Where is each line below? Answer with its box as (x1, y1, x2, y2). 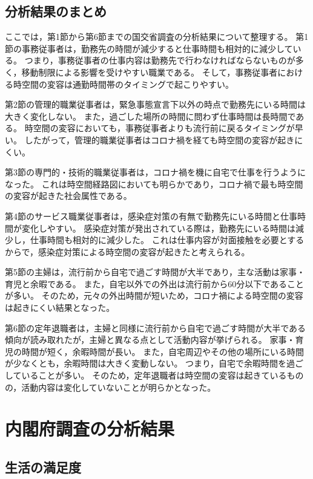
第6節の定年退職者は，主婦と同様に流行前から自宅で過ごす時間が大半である (5, 321, 306, 334)
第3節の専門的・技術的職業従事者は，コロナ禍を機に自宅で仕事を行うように (5, 166, 306, 178)
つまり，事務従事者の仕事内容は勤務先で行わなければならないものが (24, 54, 295, 67)
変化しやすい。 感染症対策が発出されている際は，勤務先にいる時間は (21, 221, 296, 234)
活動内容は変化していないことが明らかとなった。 (21, 380, 216, 393)
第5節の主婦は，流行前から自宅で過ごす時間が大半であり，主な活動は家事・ (5, 266, 306, 278)
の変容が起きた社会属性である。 (5, 189, 132, 202)
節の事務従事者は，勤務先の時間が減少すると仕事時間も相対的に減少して (5, 42, 293, 54)
